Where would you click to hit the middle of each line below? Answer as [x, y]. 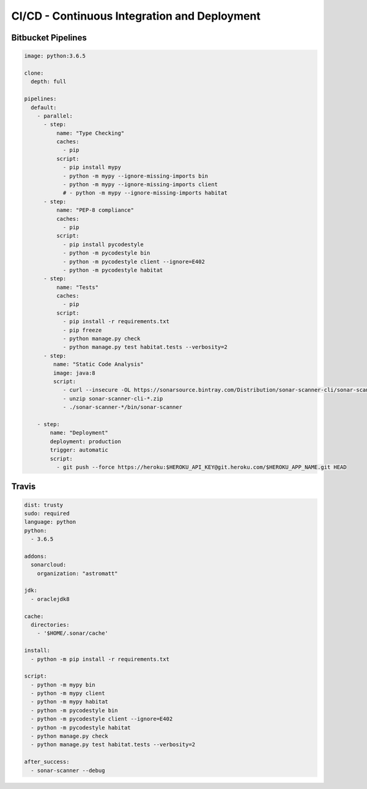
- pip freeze [82, 330]
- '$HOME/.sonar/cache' [72, 633]
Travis [24, 487]
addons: [35, 556]
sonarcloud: [49, 565]
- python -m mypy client [68, 694]
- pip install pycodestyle [103, 244]
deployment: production [86, 441]
